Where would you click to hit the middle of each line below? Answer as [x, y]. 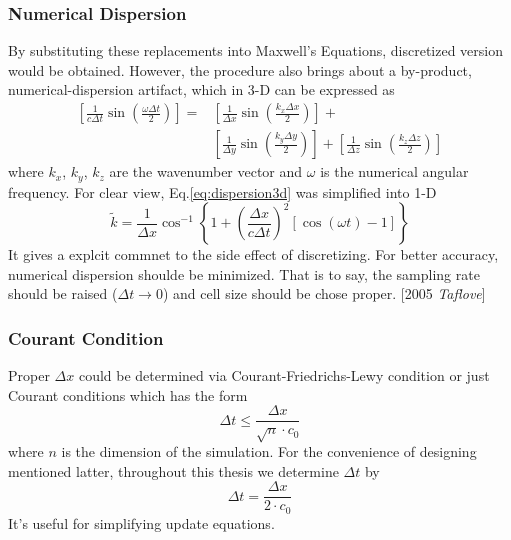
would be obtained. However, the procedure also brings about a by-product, [240, 69]
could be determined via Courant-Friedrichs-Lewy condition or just [284, 375]
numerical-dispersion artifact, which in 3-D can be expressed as [201, 89]
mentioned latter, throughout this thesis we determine [173, 470]
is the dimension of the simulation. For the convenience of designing [269, 451]
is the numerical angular [394, 171]
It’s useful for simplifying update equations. [141, 522]
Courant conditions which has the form [128, 394]
